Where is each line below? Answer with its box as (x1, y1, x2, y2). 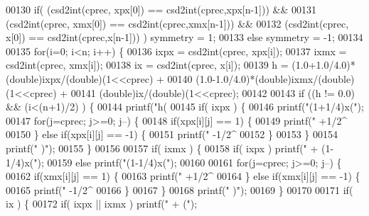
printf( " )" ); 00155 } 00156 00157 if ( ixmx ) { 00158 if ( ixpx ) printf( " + (6, 140, 319, 155)
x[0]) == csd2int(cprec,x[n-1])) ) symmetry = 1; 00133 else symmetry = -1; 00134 (6, 30, 363, 45)
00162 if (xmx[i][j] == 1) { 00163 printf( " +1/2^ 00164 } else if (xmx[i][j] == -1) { (6, 169, 360, 183)
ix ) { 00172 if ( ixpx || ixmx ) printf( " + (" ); (6, 196, 198, 211)
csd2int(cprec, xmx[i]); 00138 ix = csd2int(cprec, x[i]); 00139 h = (6, 57, 289, 72)
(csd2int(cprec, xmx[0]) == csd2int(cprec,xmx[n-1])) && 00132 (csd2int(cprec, (6, 16, 349, 30)
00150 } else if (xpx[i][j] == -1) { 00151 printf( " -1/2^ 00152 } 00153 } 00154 (6, 127, 338, 142)
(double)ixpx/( (6, 71, 70, 86)
